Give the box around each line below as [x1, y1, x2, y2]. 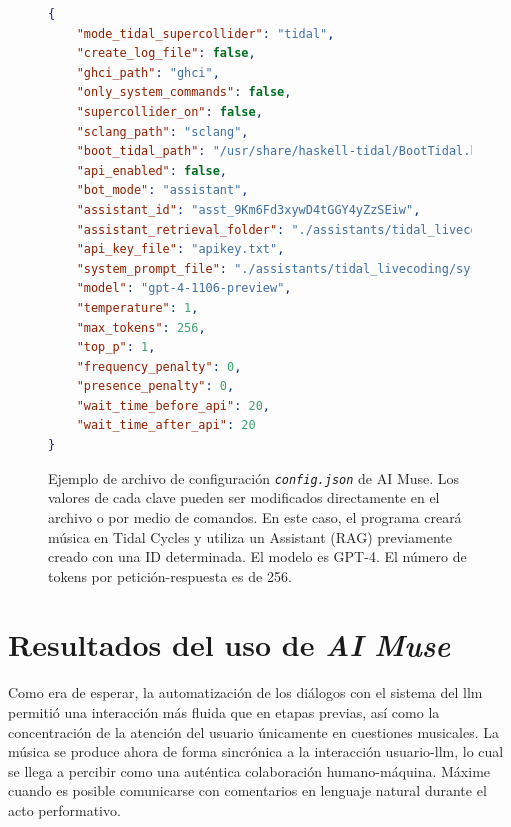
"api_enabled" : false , [76, 163, 228, 178]
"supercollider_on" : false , [76, 104, 263, 119]
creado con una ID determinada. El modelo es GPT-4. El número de [48, 546, 467, 567]
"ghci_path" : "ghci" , [76, 65, 220, 80]
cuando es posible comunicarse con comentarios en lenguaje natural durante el [8, 780, 487, 801]
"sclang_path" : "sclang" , [76, 124, 249, 139]
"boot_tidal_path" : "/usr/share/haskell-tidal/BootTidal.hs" [76, 144, 492, 159]
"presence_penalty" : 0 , [76, 379, 235, 394]
